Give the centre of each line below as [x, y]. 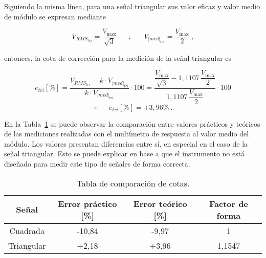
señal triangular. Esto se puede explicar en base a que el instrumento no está [125, 154]
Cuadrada [27, 230]
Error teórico [160, 203]
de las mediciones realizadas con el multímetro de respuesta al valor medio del [127, 134]
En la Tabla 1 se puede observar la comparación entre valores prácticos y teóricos [132, 123]
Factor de [228, 203]
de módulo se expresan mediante [55, 16]
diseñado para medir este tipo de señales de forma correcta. [97, 163]
